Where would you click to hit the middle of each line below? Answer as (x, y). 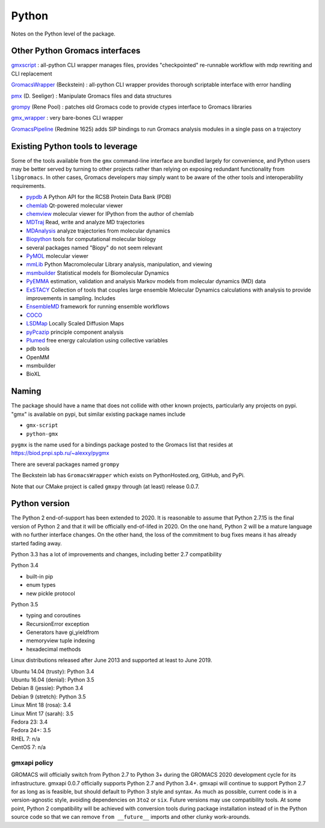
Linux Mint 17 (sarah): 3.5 (42, 714)
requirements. (29, 186)
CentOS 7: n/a (29, 747)
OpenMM (38, 357)
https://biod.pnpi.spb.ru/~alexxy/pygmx (60, 453)
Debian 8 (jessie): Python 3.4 (47, 688)
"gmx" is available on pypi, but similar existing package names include (98, 414)
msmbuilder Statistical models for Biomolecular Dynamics (98, 273)
